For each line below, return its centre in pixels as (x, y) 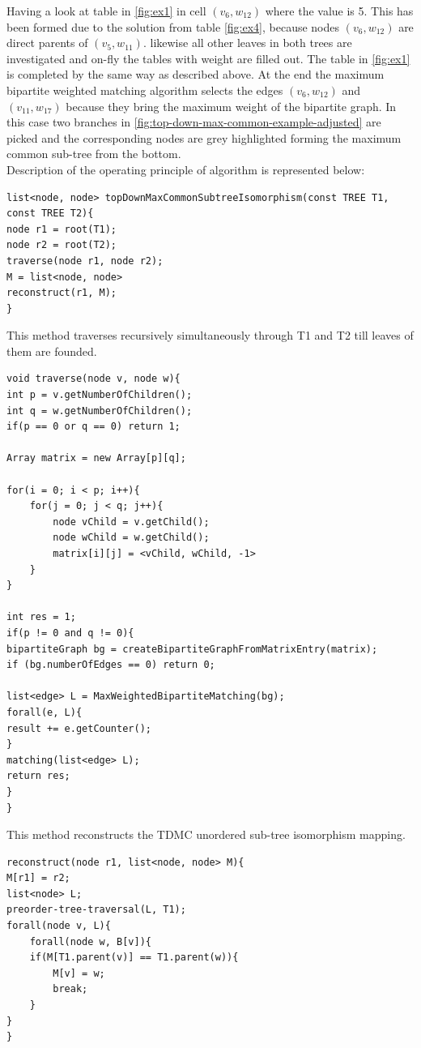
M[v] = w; (79, 973)
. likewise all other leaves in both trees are (247, 43)
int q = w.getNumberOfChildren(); (100, 411)
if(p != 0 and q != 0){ (70, 633)
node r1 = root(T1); (62, 229)
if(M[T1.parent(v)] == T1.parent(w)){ (134, 958)
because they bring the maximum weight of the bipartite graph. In (231, 106)
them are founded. (52, 351)
